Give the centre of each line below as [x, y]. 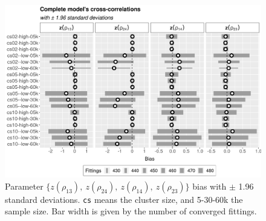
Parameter [24, 186]
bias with [209, 186]
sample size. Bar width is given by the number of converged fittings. [131, 211]
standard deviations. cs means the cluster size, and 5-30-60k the [124, 199]
